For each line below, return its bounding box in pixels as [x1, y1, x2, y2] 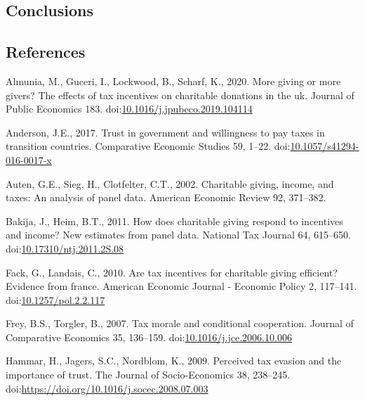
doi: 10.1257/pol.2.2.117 [6, 292, 105, 307]
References [6, 41, 86, 63]
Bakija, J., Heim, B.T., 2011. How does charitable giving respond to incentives [6, 213, 343, 228]
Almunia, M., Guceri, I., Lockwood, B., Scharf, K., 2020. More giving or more [6, 73, 341, 88]
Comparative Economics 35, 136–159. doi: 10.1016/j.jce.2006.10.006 [6, 329, 292, 344]
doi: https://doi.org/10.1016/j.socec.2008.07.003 [6, 381, 208, 395]
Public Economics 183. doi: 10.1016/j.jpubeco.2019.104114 [6, 101, 253, 116]
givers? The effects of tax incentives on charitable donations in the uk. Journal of [6, 87, 354, 102]
